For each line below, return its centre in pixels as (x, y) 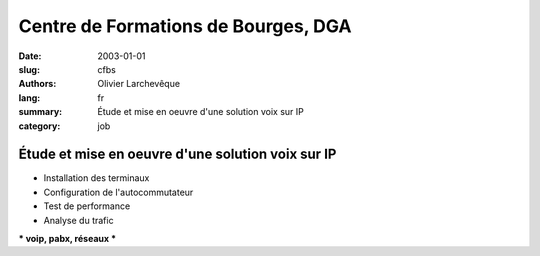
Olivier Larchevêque (138, 84)
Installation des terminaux (96, 178)
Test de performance (87, 206)
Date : (30, 56)
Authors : (37, 84)
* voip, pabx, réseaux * (67, 238)
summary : (40, 112)
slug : (29, 69)
